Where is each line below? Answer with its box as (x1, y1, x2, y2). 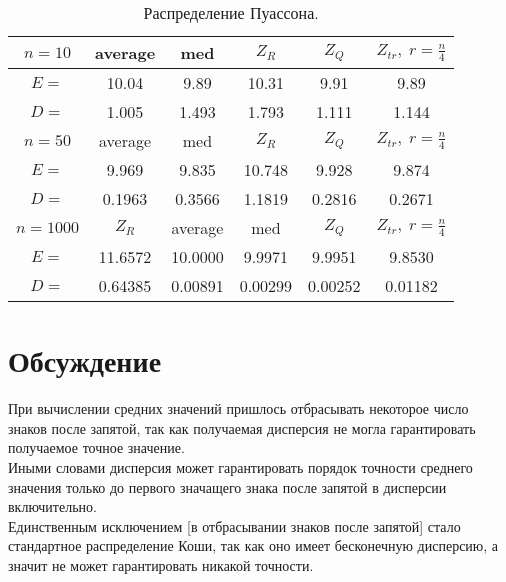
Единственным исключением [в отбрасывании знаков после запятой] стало (8, 515, 461, 536)
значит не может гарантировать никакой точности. (8, 554, 314, 575)
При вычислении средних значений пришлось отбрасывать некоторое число (8, 398, 469, 419)
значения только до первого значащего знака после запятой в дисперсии (8, 476, 447, 497)
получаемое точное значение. (8, 437, 185, 458)
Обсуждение (8, 340, 162, 381)
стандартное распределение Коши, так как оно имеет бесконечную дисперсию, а (8, 535, 499, 556)
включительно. (8, 496, 97, 517)
